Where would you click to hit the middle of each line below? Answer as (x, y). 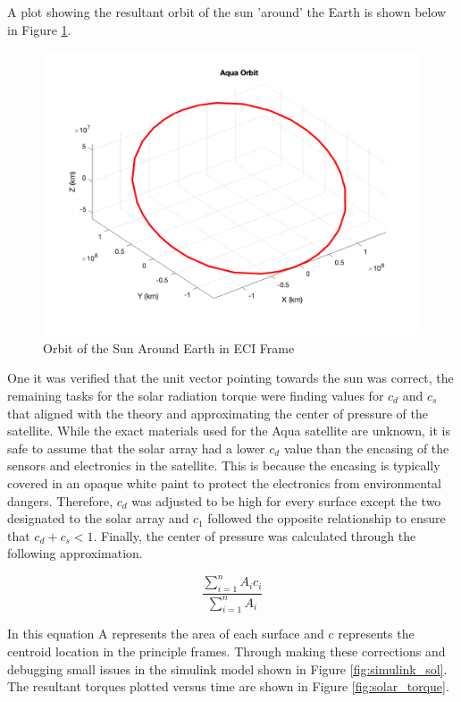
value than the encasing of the (366, 448)
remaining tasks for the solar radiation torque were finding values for (196, 395)
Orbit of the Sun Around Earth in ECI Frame (169, 347)
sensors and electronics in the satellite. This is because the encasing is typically (224, 465)
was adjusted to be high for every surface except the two (286, 500)
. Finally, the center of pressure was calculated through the (255, 535)
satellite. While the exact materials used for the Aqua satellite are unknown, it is (229, 431)
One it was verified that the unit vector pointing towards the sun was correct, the (230, 378)
